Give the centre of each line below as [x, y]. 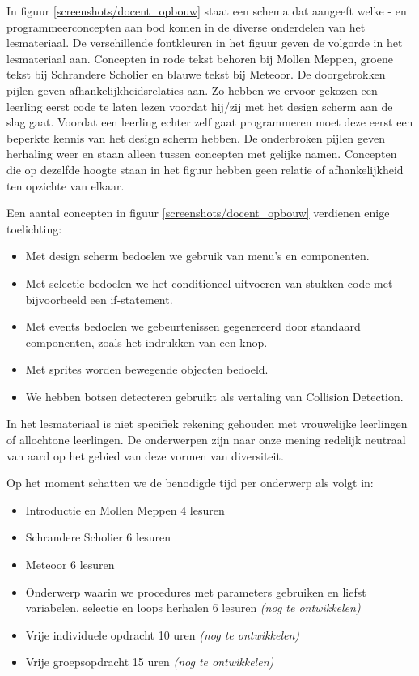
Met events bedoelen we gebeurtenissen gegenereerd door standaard [193, 326]
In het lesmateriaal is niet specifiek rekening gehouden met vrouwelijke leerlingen [207, 424]
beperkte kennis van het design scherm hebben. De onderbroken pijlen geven [196, 137]
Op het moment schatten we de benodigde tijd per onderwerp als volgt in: [190, 483]
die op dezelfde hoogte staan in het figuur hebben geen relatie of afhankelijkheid [205, 169]
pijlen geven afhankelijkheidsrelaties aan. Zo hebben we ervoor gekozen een [192, 90]
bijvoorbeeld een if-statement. [99, 299]
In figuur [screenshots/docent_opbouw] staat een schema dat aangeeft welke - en [207, 11]
